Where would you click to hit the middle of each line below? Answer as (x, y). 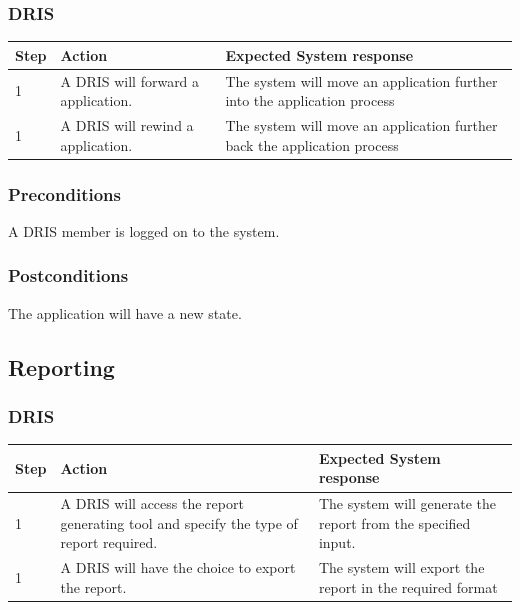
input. (337, 542)
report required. (109, 542)
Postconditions (68, 275)
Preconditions (64, 193)
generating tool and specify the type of (179, 522)
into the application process (310, 100)
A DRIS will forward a (130, 80)
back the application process (312, 144)
